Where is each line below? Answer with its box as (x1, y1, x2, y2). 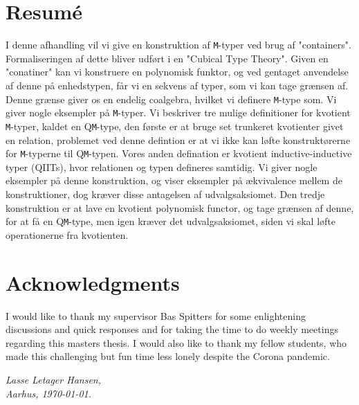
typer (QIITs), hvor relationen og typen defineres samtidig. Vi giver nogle (6, 159, 317, 174)
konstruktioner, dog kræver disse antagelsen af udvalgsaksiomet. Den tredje (6, 186, 325, 201)
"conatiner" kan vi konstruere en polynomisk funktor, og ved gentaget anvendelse (6, 64, 349, 79)
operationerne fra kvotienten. (6, 227, 129, 242)
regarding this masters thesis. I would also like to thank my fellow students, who (6, 335, 347, 350)
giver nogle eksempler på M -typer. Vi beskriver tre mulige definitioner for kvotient (6, 105, 351, 120)
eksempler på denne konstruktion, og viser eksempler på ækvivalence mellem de (6, 173, 342, 188)
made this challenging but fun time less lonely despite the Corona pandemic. (6, 349, 330, 363)
